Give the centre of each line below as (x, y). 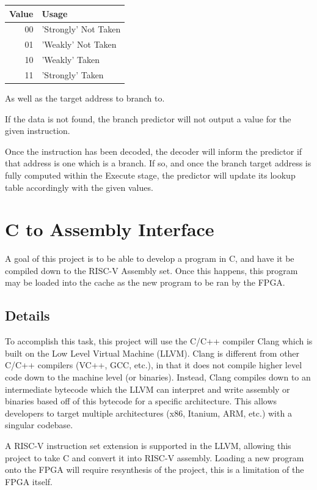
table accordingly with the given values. (79, 187)
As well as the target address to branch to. (85, 98)
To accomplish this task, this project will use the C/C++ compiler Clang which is (159, 341)
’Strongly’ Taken (73, 74)
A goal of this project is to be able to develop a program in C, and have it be (150, 258)
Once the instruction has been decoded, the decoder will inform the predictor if (154, 151)
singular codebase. (39, 425)
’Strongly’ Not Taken (81, 29)
